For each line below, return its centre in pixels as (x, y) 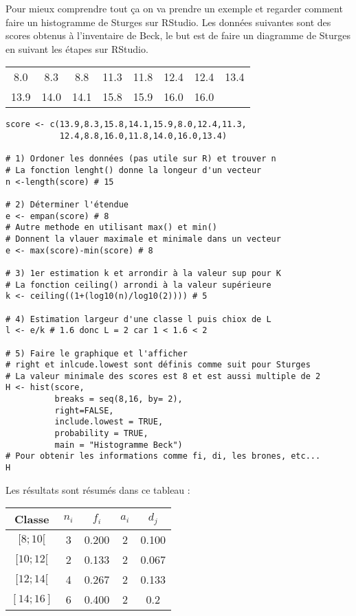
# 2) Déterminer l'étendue (67, 204)
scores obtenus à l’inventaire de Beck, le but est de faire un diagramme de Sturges (178, 35)
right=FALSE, (84, 410)
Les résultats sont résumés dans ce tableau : (98, 489)
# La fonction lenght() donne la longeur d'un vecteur (134, 170)
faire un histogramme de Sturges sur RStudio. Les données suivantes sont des (168, 22)
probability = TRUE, (101, 434)
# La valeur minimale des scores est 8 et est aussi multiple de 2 (163, 376)
